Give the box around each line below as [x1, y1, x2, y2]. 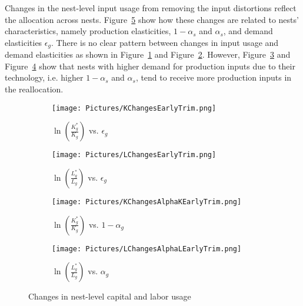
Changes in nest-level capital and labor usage [28, 290, 191, 302]
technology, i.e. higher [5, 71, 84, 84]
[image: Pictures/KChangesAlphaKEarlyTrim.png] [52, 197, 242, 206]
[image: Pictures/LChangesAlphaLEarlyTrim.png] [52, 244, 242, 253]
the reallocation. [5, 83, 64, 95]
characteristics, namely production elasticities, [5, 25, 171, 37]
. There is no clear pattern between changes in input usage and [51, 36, 279, 48]
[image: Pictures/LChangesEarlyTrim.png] [52, 151, 217, 159]
